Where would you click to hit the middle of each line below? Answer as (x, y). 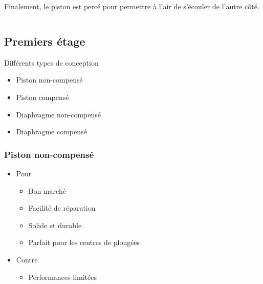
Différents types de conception (51, 62)
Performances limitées (62, 277)
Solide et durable (55, 225)
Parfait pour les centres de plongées (84, 242)
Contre (27, 259)
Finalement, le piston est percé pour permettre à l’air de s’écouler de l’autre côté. (132, 6)
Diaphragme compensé (51, 131)
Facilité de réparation (62, 208)
